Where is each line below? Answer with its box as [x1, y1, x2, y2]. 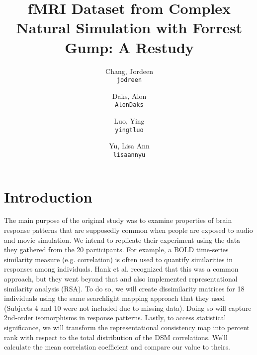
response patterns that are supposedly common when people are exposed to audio [4, 225, 253, 235]
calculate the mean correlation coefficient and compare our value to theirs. [4, 342, 230, 352]
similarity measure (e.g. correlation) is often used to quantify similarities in [4, 254, 233, 264]
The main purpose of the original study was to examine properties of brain [4, 215, 232, 225]
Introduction [4, 186, 92, 207]
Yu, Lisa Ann [109, 141, 150, 151]
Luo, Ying [114, 116, 145, 126]
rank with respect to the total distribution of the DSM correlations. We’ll [4, 332, 228, 342]
